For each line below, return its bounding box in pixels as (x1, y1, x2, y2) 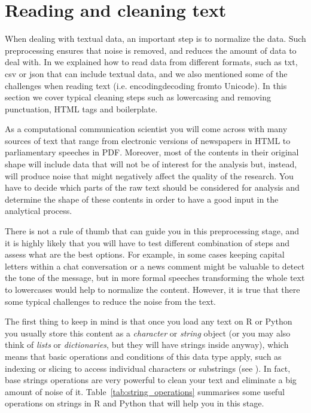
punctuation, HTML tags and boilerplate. (5, 102, 158, 115)
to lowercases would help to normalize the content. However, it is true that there (5, 283, 300, 295)
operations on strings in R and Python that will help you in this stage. (5, 397, 264, 409)
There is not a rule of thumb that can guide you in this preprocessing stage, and (5, 225, 300, 237)
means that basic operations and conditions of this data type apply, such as (5, 350, 282, 362)
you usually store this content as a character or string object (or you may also (5, 326, 291, 339)
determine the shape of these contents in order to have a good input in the (5, 192, 279, 205)
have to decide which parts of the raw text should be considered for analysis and (5, 181, 300, 194)
